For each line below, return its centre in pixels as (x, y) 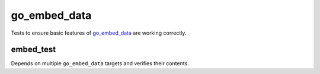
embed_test (33, 50)
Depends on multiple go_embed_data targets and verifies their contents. (100, 63)
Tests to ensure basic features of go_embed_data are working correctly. (99, 33)
